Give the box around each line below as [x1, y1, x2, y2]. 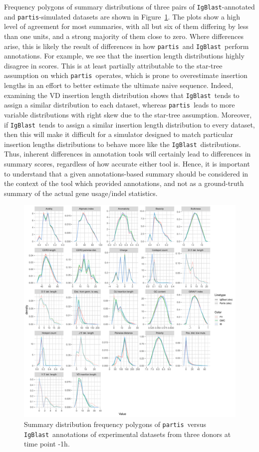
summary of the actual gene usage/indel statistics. [4, 187, 158, 198]
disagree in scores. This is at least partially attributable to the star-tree [4, 60, 223, 70]
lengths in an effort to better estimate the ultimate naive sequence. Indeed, [4, 80, 234, 90]
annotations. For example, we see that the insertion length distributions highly [4, 50, 245, 61]
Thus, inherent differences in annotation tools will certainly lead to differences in [4, 148, 251, 159]
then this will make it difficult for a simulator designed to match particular [4, 129, 233, 139]
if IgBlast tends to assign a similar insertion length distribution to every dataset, [4, 119, 255, 129]
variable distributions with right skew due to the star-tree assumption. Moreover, [4, 109, 252, 119]
